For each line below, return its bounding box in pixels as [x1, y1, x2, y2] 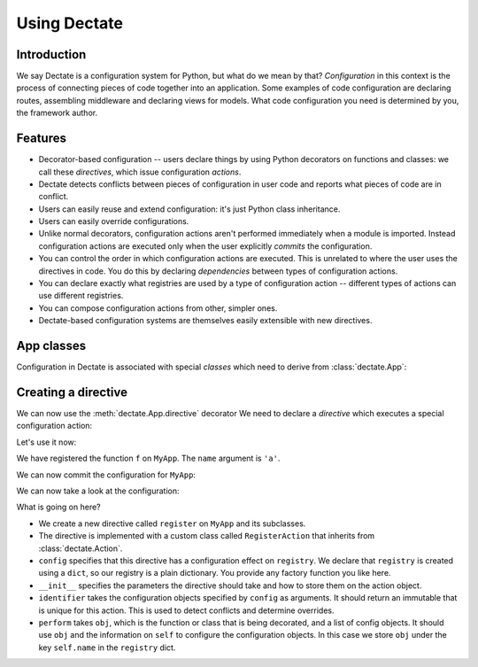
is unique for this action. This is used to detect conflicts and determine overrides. [38, 605, 335, 616]
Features [16, 131, 66, 146]
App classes [16, 338, 87, 353]
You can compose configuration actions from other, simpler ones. [38, 302, 278, 314]
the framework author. [16, 107, 97, 119]
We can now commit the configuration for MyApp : [16, 469, 197, 480]
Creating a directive [16, 384, 128, 399]
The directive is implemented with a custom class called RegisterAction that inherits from [38, 531, 375, 541]
